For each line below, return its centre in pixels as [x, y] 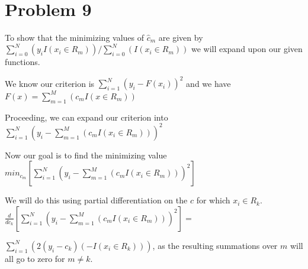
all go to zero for [35, 258]
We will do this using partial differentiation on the [96, 200]
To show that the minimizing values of [75, 37]
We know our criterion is [50, 83]
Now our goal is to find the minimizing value [86, 155]
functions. [23, 62]
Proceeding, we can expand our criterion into [86, 117]
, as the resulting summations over [215, 245]
